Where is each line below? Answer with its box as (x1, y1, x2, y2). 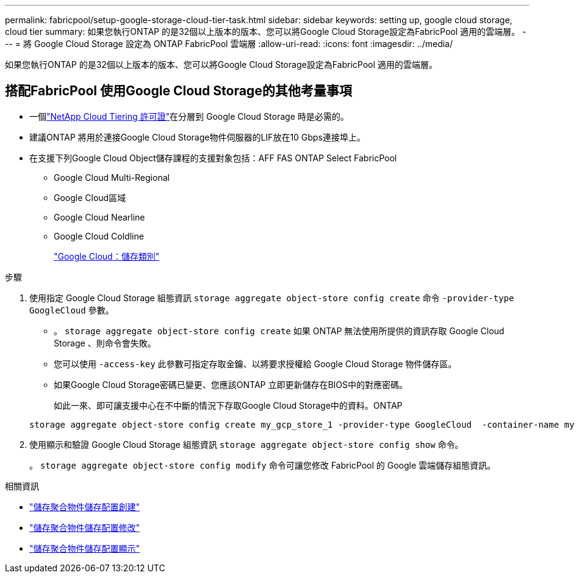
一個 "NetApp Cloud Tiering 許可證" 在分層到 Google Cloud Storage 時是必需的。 (29, 111, 349, 122)
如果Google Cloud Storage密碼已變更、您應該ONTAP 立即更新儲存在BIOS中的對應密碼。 (54, 379, 408, 390)
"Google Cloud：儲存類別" (54, 251, 160, 262)
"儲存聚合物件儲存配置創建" (29, 501, 140, 512)
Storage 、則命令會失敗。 (54, 337, 156, 348)
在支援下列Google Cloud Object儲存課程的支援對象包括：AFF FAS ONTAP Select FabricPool (29, 152, 397, 163)
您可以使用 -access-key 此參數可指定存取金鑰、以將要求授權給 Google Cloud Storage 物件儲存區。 (54, 358, 457, 369)
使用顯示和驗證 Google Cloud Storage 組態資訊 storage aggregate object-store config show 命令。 (29, 439, 464, 450)
